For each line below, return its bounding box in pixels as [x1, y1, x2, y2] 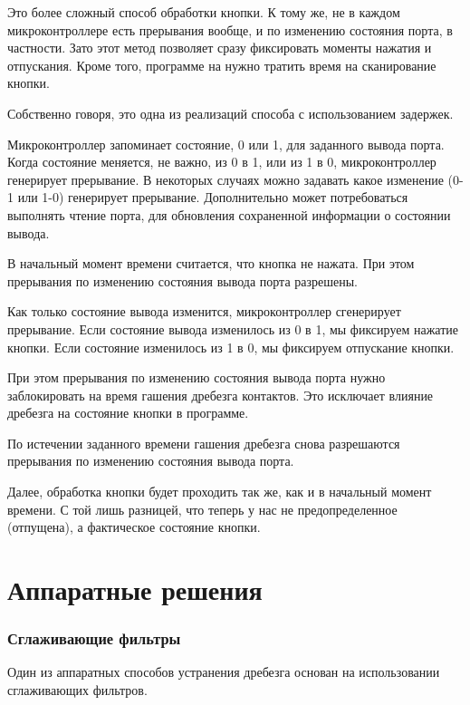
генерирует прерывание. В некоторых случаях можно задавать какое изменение [7, 169, 444, 188]
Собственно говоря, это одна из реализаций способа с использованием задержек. [7, 103, 454, 122]
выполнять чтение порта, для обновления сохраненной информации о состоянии [7, 205, 451, 224]
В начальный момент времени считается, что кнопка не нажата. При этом [7, 254, 415, 273]
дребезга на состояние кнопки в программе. [7, 403, 249, 422]
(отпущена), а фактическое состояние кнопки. [7, 517, 261, 536]
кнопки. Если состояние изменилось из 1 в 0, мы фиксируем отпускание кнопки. [7, 337, 455, 356]
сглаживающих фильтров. [7, 681, 148, 700]
